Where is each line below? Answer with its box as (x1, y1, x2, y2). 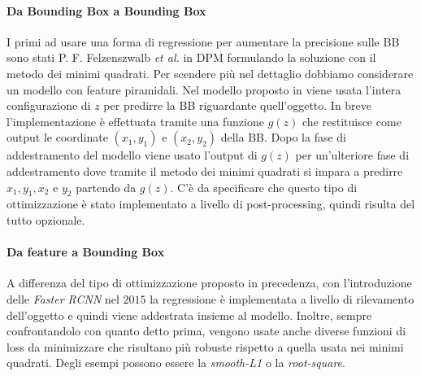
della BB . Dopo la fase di (220, 129, 346, 146)
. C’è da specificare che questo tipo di (170, 178, 358, 195)
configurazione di (7, 97, 91, 114)
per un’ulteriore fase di (295, 146, 410, 164)
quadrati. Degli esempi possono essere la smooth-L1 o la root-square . (7, 354, 345, 371)
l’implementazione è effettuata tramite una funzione (7, 112, 264, 129)
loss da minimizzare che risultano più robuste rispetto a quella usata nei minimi (7, 338, 404, 355)
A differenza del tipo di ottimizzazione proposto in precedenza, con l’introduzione (7, 274, 412, 291)
